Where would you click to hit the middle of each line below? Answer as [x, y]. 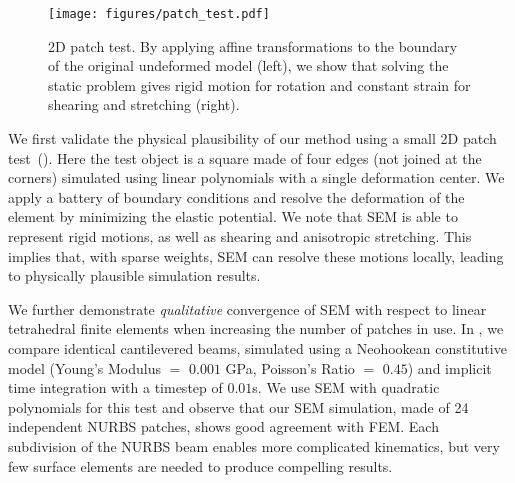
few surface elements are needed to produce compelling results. [200, 465]
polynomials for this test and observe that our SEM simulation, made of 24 [238, 406]
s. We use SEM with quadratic [346, 387]
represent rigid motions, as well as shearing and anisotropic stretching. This [240, 236]
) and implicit [449, 367]
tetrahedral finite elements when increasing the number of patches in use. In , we [256, 328]
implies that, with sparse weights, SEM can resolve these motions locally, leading [256, 255]
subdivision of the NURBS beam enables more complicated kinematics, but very [254, 445]
